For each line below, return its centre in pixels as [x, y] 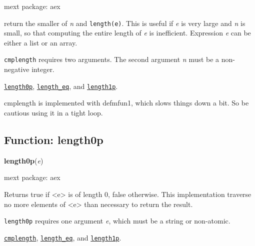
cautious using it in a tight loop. [53, 112]
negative [17, 69]
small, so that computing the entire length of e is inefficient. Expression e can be [127, 33]
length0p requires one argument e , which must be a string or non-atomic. [117, 221]
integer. [43, 69]
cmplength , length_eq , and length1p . [63, 237]
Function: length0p [54, 139]
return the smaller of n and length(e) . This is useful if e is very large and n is [125, 23]
